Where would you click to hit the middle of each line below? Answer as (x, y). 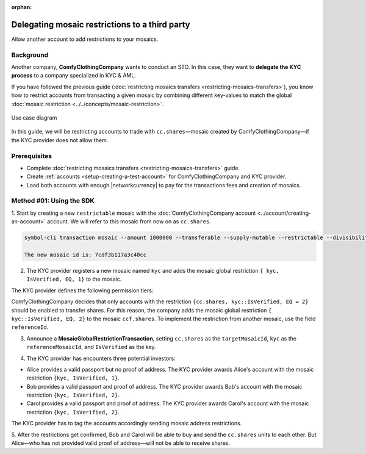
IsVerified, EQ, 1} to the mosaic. (74, 279)
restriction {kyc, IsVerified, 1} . (73, 378)
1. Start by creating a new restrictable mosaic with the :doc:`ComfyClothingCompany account (134, 213)
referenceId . (30, 327)
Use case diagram (34, 118)
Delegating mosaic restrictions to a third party (101, 24)
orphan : (22, 7)
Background (30, 55)
